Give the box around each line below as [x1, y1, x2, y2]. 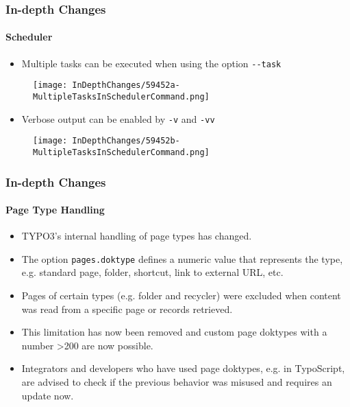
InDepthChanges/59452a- [72, 80, 180, 91]
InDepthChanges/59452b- [72, 136, 180, 146]
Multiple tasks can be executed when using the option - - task [21, 56, 282, 70]
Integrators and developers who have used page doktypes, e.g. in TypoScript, [21, 361, 345, 375]
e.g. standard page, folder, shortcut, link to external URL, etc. [21, 265, 284, 279]
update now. [21, 388, 74, 402]
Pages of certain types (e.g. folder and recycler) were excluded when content [21, 288, 341, 303]
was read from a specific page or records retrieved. [21, 301, 233, 316]
